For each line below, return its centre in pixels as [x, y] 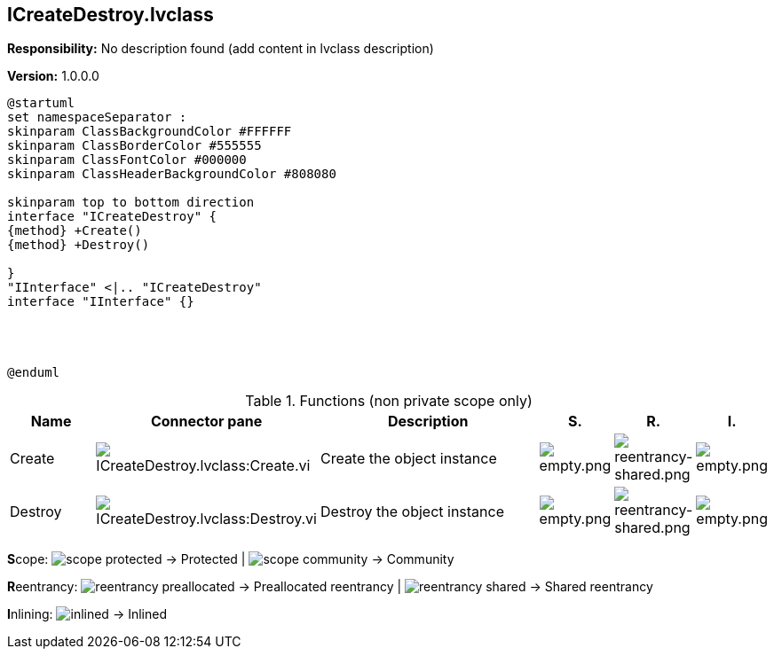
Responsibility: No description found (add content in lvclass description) [221, 49]
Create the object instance [408, 459]
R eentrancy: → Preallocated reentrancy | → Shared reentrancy [330, 587]
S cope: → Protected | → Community [231, 559]
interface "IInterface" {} [101, 302]
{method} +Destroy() [79, 245]
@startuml [41, 103]
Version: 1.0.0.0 [53, 76]
